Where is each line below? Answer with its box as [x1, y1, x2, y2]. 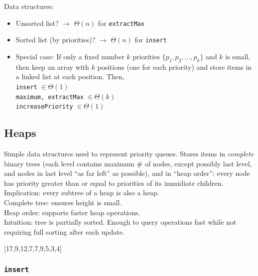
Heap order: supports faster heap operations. [4, 207, 140, 217]
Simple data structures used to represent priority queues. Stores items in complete [4, 148, 254, 159]
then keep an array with [15, 61, 89, 72]
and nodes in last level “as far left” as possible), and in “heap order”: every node [4, 168, 250, 178]
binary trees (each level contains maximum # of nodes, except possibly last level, [4, 158, 252, 168]
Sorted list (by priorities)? [15, 34, 96, 45]
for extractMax [98, 17, 144, 28]
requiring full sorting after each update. [4, 226, 125, 237]
